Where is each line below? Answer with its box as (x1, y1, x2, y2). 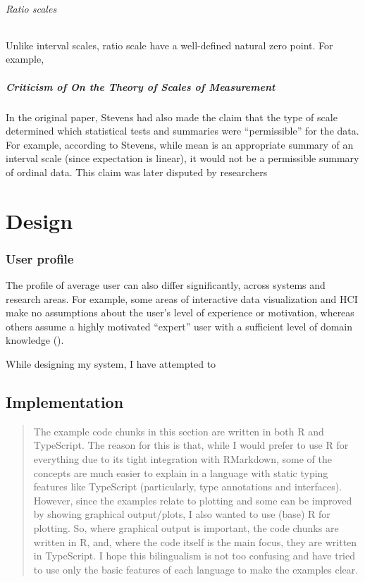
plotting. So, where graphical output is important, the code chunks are (33, 521, 339, 535)
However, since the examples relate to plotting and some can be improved (33, 493, 352, 507)
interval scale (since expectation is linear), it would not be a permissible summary (6, 151, 359, 166)
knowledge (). (6, 333, 64, 347)
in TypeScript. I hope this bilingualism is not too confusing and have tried (33, 548, 356, 563)
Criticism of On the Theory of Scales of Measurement (6, 79, 276, 94)
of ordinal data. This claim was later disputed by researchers (6, 164, 268, 179)
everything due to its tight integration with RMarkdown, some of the (33, 452, 333, 466)
